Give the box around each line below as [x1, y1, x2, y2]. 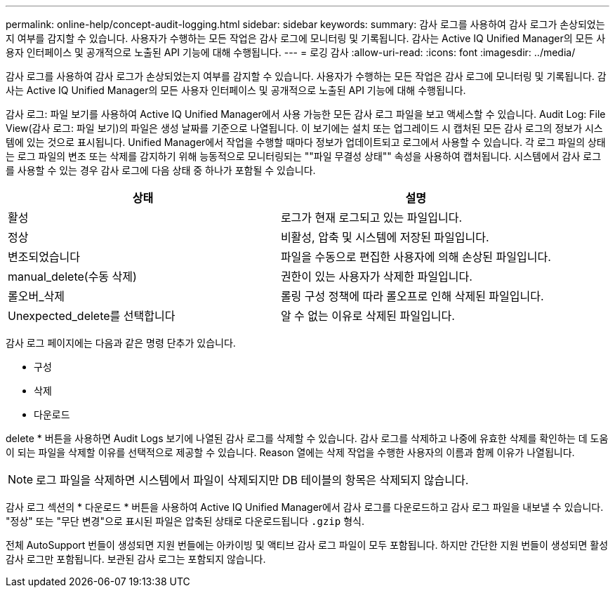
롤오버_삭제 [8, 289, 65, 303]
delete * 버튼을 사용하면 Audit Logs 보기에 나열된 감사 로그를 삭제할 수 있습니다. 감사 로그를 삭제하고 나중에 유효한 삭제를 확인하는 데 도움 [6, 432, 609, 444]
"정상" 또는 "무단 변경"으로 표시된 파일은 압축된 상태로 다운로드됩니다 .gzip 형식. [6, 515, 364, 527]
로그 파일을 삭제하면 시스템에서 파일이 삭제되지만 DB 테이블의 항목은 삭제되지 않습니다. [36, 473, 469, 487]
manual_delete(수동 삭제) [8, 269, 137, 284]
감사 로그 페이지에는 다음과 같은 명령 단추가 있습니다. [6, 337, 236, 349]
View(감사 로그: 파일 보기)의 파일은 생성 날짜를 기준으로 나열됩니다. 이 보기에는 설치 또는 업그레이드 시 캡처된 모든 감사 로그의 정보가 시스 [6, 122, 603, 134]
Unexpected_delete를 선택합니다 [8, 309, 176, 323]
